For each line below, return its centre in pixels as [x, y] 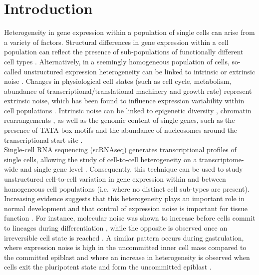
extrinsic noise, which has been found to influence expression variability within [124, 101]
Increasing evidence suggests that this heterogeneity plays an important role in [125, 198]
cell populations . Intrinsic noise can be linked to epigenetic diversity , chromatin [128, 110]
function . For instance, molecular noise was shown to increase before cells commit [130, 218]
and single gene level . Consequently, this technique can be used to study [131, 169]
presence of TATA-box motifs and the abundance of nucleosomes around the [121, 130]
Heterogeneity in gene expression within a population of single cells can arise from [129, 32]
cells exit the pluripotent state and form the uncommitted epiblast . [108, 267]
